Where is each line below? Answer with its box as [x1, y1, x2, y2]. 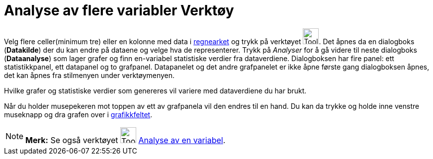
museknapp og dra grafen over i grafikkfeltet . [4, 110, 153, 119]
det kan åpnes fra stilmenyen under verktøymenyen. [4, 71, 175, 79]
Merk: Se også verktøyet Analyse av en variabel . [25, 135, 226, 145]
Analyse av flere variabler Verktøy [4, 2, 234, 19]
